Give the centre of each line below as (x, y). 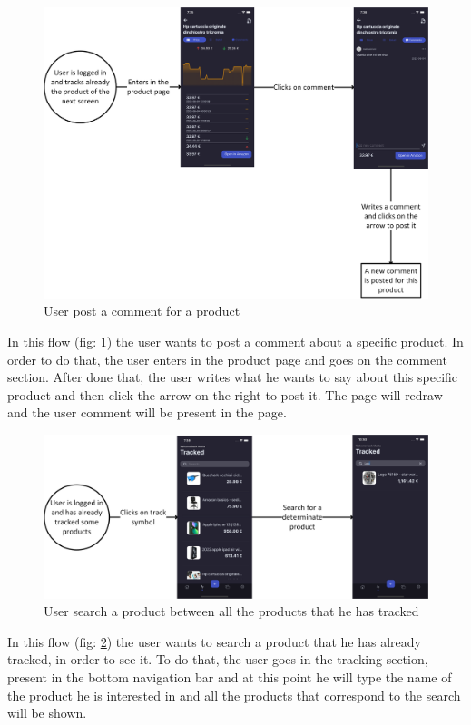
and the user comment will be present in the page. (147, 412)
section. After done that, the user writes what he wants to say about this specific (233, 377)
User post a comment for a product (142, 311)
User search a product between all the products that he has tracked (231, 611)
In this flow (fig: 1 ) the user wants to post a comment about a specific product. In (235, 342)
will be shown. (47, 713)
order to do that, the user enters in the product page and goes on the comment (227, 359)
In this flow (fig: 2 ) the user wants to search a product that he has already (214, 641)
